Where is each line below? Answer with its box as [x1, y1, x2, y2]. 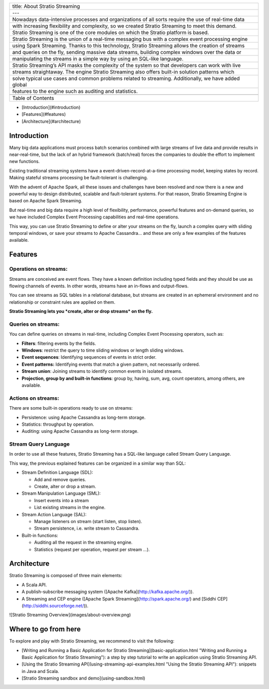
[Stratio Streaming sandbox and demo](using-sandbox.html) [21, 675, 145, 682]
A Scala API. [21, 582, 47, 588]
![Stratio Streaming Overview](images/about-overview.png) [9, 612, 132, 618]
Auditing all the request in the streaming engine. [34, 540, 133, 546]
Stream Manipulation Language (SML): [21, 490, 101, 497]
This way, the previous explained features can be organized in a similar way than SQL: [9, 460, 186, 466]
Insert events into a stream [34, 497, 89, 503]
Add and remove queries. [34, 476, 87, 482]
